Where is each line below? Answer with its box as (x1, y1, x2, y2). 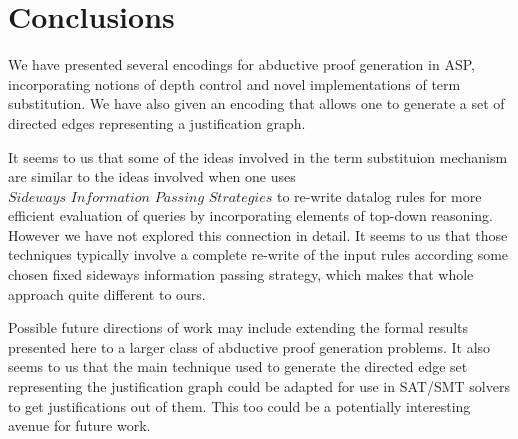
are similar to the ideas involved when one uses (8, 166, 296, 187)
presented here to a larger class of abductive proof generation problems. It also (8, 336, 491, 357)
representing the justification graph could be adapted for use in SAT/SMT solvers (8, 376, 510, 397)
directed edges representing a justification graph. (8, 112, 306, 133)
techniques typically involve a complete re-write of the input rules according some (8, 244, 509, 265)
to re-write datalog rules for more (276, 185, 482, 206)
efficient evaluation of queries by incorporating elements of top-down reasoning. (8, 205, 493, 226)
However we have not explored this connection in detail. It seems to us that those (8, 224, 508, 245)
